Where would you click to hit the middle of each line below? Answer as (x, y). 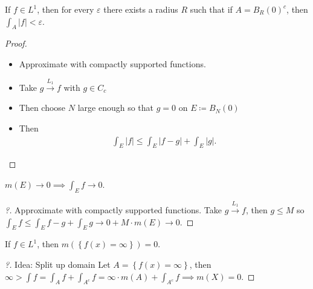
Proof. (16, 43)
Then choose (42, 108)
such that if (211, 9)
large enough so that (116, 108)
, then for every (66, 9)
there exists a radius (141, 9)
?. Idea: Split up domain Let (58, 264)
